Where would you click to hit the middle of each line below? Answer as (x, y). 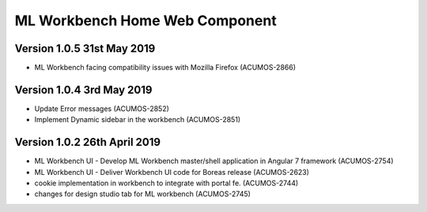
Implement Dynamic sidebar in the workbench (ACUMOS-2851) (138, 120)
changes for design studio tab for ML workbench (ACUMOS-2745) (142, 194)
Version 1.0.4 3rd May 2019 (83, 89)
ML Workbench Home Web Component (145, 20)
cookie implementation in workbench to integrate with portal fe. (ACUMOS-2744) (166, 183)
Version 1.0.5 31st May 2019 (85, 48)
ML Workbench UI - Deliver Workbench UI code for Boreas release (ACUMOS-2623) (172, 172)
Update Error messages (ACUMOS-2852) (102, 108)
